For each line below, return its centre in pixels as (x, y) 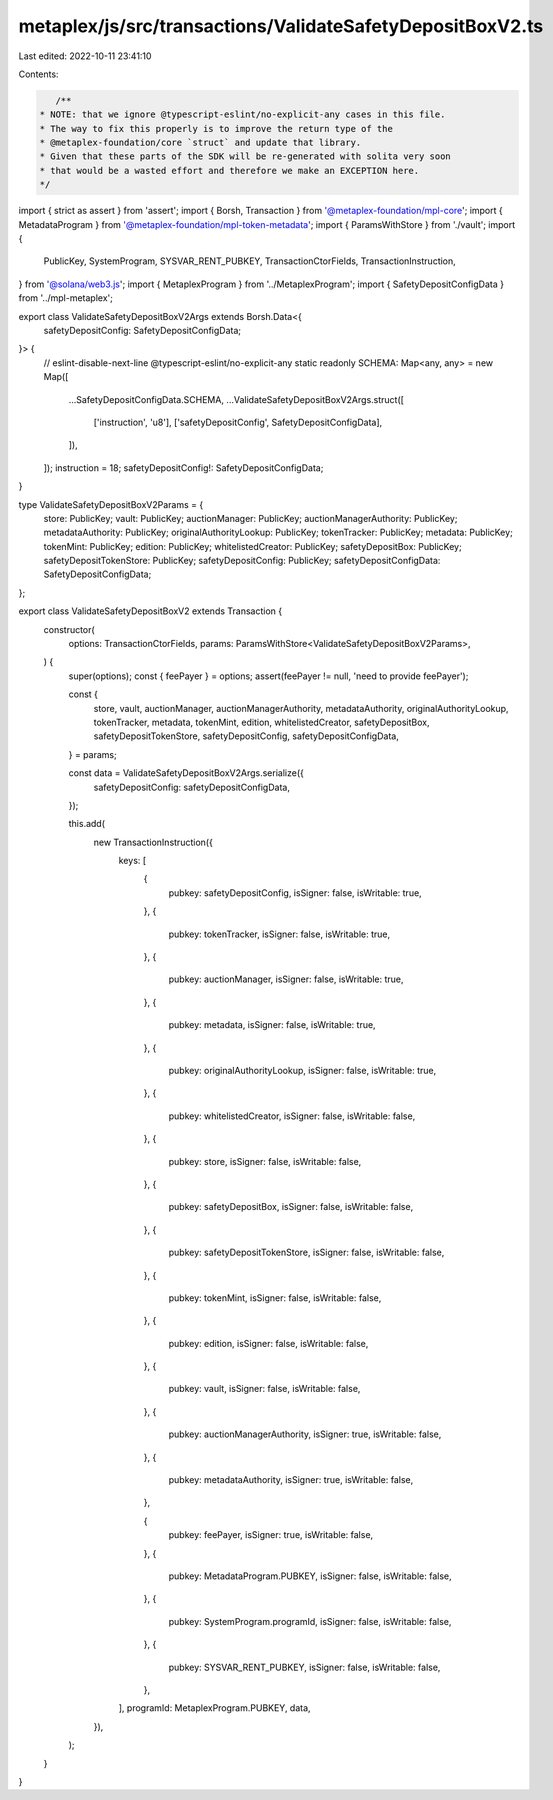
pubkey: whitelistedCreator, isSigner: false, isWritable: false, (292, 1116)
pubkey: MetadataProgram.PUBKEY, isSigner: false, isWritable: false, (310, 1576)
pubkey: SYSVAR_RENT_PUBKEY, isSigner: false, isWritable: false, (304, 1667)
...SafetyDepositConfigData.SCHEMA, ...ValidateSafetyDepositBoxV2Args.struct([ (236, 399)
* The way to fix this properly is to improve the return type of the (216, 128)
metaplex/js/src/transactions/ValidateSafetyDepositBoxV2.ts (281, 26)
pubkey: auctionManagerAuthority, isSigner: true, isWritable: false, (305, 1434)
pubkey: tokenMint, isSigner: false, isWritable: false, (275, 1297)
